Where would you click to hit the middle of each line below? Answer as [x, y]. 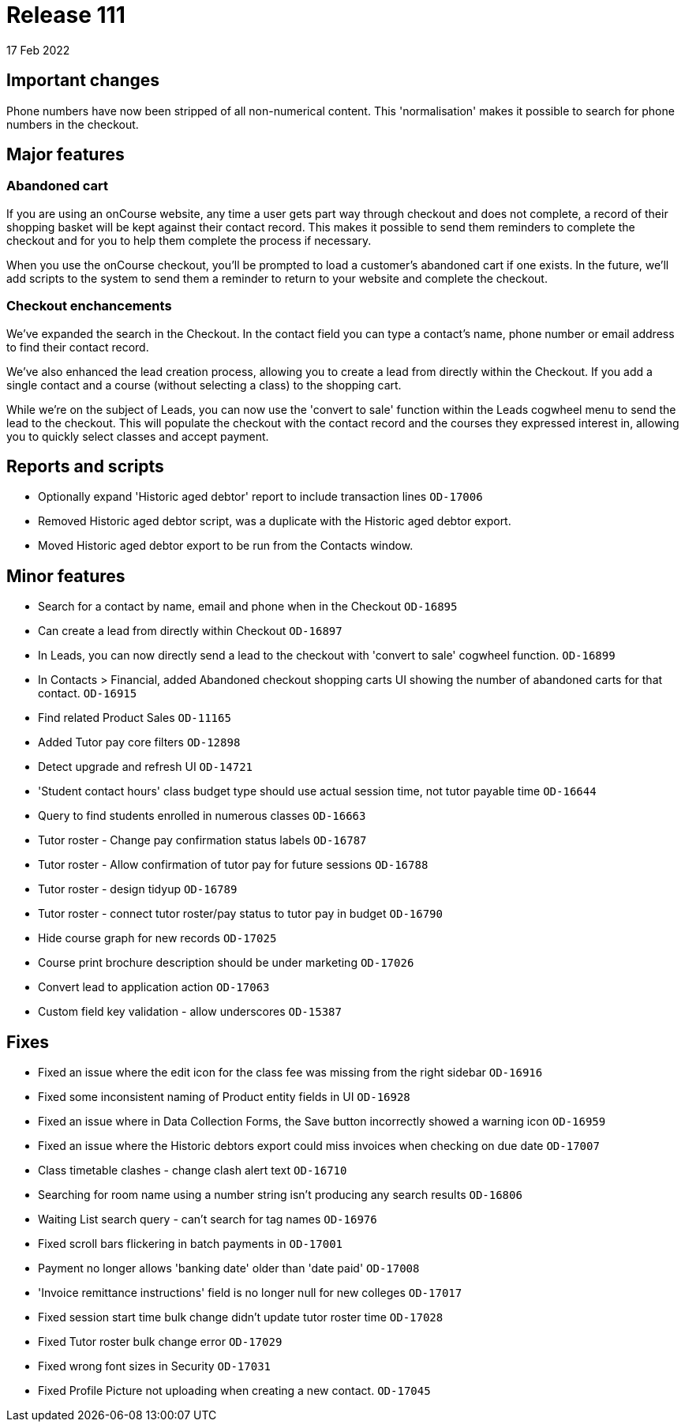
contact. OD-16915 [88, 693]
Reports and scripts [85, 466]
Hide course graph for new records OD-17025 [157, 938]
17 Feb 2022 [38, 50]
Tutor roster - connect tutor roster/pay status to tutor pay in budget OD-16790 [240, 914]
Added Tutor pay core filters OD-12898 [139, 742]
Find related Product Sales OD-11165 [135, 718]
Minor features [66, 576]
